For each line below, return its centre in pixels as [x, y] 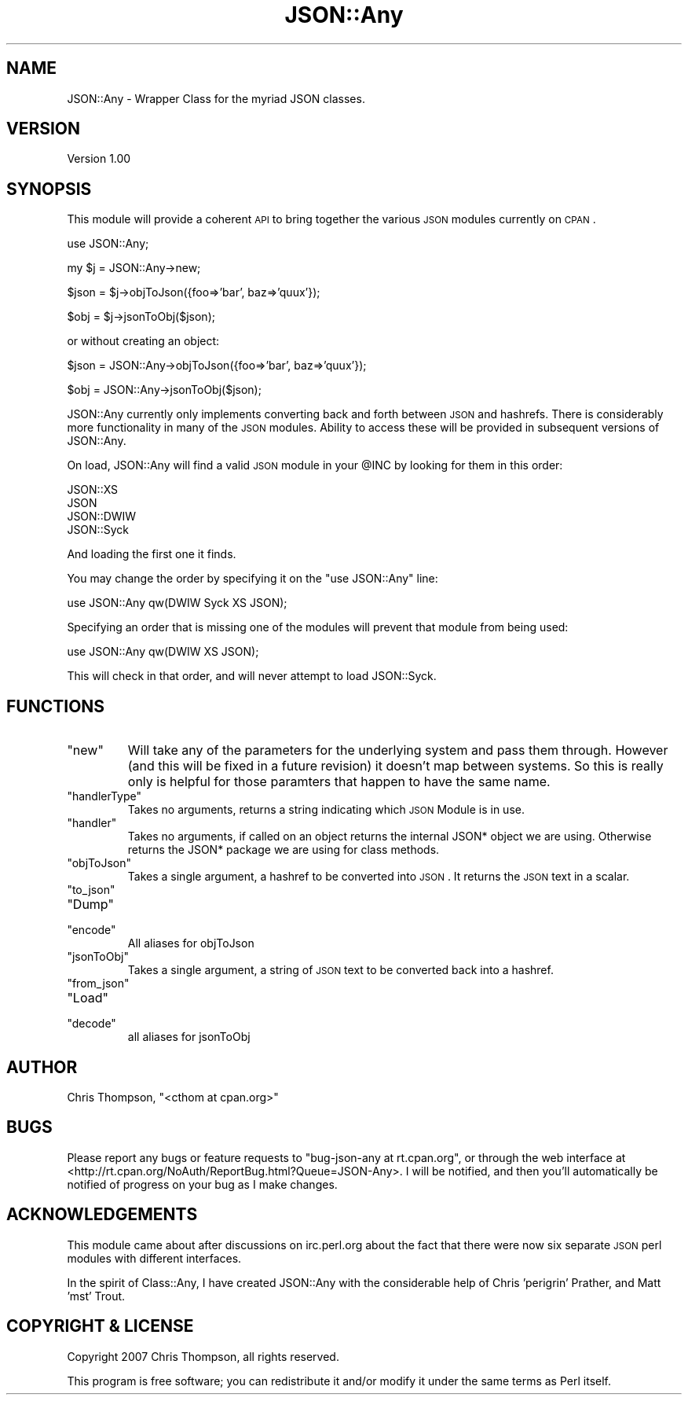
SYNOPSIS [49, 189]
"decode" [91, 1024]
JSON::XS [93, 490]
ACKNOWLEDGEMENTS [102, 1215]
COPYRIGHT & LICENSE [100, 1326]
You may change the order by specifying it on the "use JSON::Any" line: [253, 579]
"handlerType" [104, 796]
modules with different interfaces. [154, 1258]
